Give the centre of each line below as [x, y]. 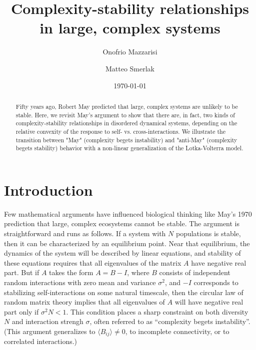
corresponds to [216, 282]
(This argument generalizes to [50, 331]
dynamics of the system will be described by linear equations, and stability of [122, 253]
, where [138, 272]
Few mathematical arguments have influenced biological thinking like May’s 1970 [128, 213]
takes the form [71, 272]
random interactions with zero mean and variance [80, 282]
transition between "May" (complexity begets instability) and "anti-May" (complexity [126, 140]
